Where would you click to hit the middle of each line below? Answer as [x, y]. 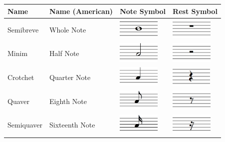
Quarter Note [70, 77]
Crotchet [21, 77]
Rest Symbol [195, 11]
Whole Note [68, 29]
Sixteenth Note [72, 125]
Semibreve [23, 29]
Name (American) [81, 11]
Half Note [64, 53]
